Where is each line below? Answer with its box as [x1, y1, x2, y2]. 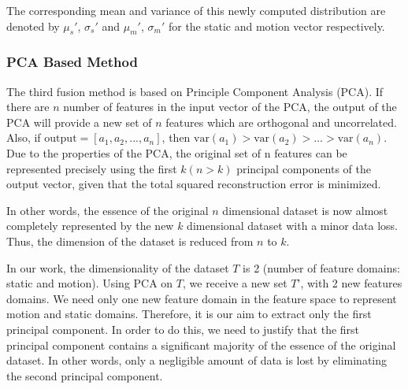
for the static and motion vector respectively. [168, 17, 385, 34]
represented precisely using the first [6, 160, 177, 176]
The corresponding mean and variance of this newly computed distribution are [6, 2, 386, 18]
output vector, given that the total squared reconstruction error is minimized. [6, 176, 381, 192]
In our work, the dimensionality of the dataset [6, 259, 229, 276]
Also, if [6, 129, 41, 146]
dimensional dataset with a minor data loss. [187, 217, 399, 234]
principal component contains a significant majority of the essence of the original [6, 336, 396, 353]
